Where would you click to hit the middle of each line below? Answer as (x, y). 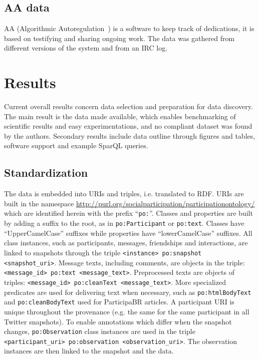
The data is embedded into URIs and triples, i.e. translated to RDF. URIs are (124, 194)
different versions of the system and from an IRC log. (86, 48)
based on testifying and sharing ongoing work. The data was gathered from (119, 38)
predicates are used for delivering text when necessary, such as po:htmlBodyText (128, 292)
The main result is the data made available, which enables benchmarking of (120, 116)
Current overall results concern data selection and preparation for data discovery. (128, 106)
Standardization (46, 172)
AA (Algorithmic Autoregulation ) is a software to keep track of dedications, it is (129, 28)
